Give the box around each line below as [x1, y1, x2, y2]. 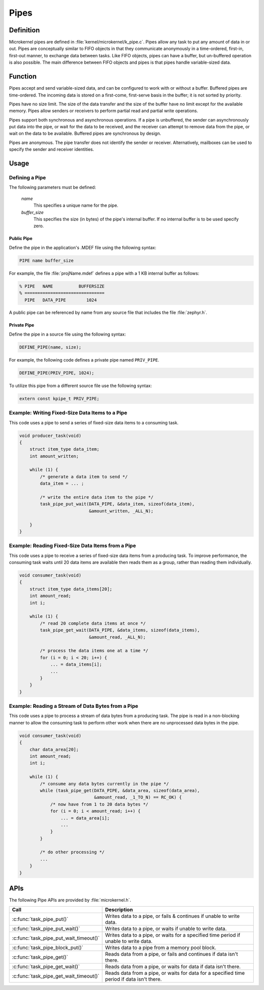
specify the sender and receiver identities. [9, 146, 94, 152]
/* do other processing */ [40, 849, 105, 855]
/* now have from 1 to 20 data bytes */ [50, 801, 149, 807]
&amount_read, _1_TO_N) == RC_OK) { [94, 795, 182, 800]
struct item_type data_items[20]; [29, 586, 112, 592]
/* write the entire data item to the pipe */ [40, 495, 154, 500]
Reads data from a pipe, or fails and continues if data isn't [105, 950, 238, 957]
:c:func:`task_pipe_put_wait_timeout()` [12, 935, 100, 942]
